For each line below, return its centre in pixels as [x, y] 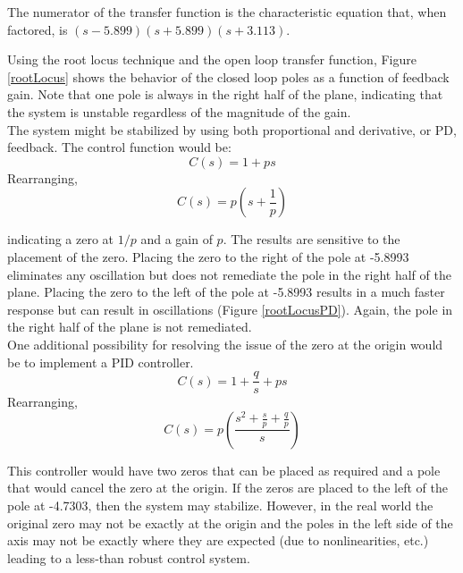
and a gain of [177, 239]
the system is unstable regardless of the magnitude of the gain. [179, 111]
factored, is [38, 29]
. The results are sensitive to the [311, 239]
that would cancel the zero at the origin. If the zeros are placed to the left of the [227, 488]
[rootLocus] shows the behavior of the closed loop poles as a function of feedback [228, 76]
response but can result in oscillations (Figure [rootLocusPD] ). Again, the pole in [230, 309]
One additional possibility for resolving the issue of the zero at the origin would [225, 344]
